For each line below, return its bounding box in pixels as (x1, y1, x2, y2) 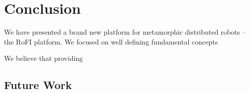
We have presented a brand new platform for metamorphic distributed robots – (4, 27, 246, 37)
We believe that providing (4, 53, 83, 63)
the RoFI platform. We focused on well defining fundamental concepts (4, 36, 218, 46)
